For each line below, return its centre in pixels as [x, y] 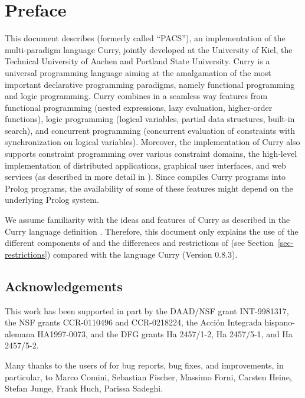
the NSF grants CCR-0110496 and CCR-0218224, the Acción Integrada [133, 322]
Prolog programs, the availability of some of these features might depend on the [149, 188]
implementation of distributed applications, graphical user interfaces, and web [145, 165]
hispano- [280, 322]
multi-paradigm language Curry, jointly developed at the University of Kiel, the [149, 49]
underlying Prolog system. [52, 200]
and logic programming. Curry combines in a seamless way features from [136, 96]
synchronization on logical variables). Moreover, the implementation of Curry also [152, 142]
